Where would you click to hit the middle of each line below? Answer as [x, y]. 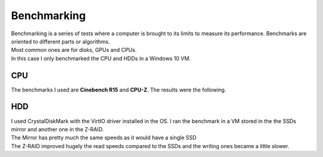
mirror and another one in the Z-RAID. [57, 129]
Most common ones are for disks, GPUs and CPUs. [74, 50]
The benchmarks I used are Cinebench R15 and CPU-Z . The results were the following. [119, 90]
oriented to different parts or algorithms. [61, 41]
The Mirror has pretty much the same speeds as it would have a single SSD [104, 138]
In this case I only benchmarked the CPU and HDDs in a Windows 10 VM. [101, 58]
